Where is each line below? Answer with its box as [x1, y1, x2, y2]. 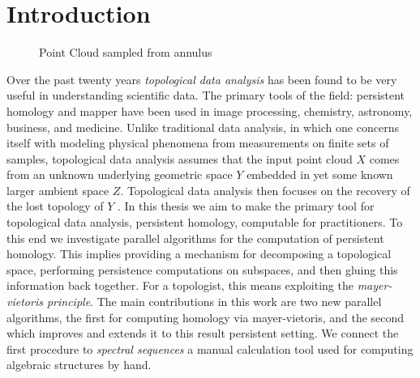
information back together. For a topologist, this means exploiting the [6, 277, 354, 294]
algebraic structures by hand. [6, 356, 152, 373]
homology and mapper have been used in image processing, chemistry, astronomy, [6, 102, 413, 119]
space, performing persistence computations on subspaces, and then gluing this [6, 261, 398, 278]
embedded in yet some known [246, 166, 393, 183]
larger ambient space [6, 181, 109, 198]
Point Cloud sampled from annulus [39, 44, 212, 61]
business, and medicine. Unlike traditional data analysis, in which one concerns [6, 118, 399, 135]
